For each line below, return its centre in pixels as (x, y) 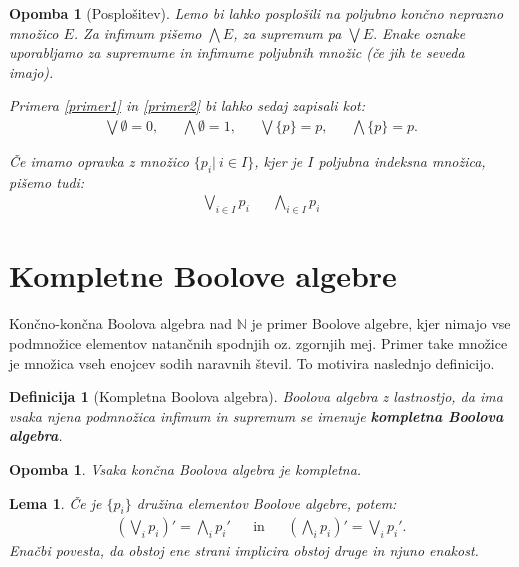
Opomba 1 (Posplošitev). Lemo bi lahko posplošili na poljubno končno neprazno (256, 13)
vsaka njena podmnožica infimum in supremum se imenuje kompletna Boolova (256, 415)
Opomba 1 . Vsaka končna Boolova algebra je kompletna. (185, 468)
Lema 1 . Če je (55, 502)
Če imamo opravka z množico (99, 161)
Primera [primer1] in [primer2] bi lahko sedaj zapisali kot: (187, 105)
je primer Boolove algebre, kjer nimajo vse (381, 323)
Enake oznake (424, 32)
